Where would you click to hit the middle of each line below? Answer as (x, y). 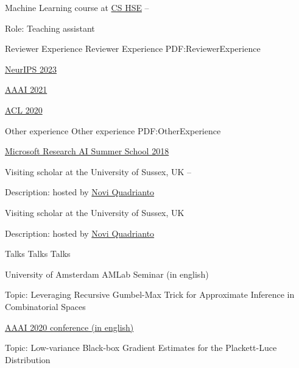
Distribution (28, 359)
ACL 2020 (24, 110)
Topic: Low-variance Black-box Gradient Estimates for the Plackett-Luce (141, 348)
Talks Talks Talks (38, 254)
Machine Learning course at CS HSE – (77, 7)
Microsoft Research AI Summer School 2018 (87, 151)
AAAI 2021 (26, 89)
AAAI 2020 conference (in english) (69, 327)
